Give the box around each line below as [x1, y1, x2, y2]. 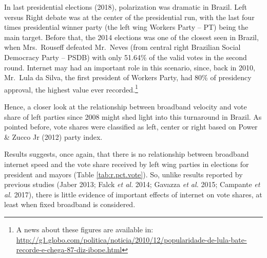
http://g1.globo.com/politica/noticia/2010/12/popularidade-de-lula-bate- [16, 234, 247, 245]
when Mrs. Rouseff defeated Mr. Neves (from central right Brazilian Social [4, 42, 241, 52]
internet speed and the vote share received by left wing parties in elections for [4, 158, 249, 169]
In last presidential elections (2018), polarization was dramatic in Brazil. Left [4, 2, 247, 12]
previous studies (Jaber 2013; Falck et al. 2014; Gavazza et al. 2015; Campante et [4, 179, 260, 190]
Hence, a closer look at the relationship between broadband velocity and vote [4, 101, 247, 112]
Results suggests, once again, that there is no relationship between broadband [4, 149, 249, 159]
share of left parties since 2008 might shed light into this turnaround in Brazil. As [4, 111, 262, 122]
